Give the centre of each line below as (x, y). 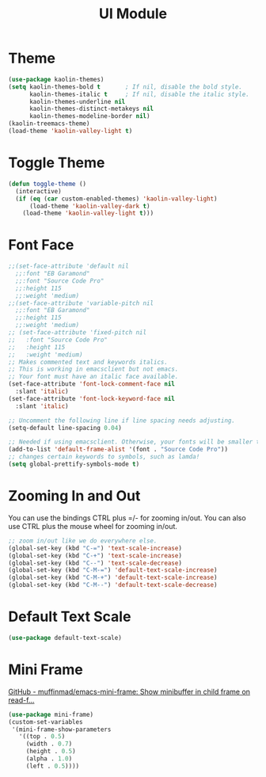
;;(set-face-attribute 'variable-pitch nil (81, 303)
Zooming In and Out (74, 496)
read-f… (21, 700)
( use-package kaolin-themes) (56, 79)
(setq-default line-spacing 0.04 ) (65, 428)
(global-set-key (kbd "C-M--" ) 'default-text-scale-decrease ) (113, 585)
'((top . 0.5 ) (42, 737)
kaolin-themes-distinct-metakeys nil (91, 109)
